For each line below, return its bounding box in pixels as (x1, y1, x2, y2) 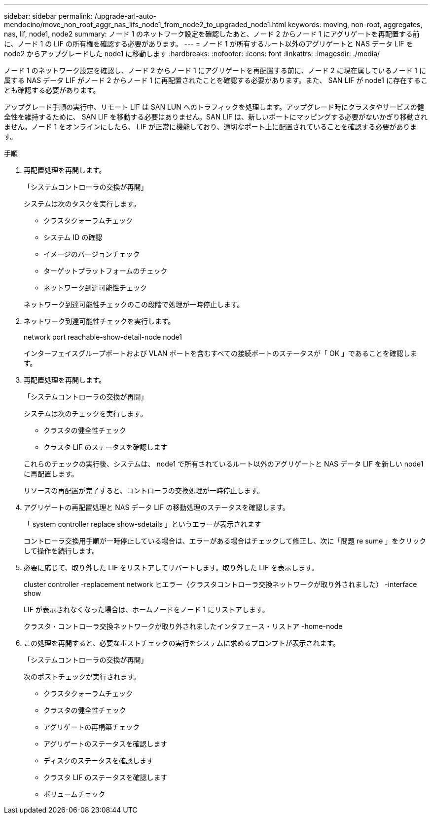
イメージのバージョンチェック (43, 250, 140, 258)
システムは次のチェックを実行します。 (24, 409, 147, 418)
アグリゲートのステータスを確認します (43, 740, 168, 748)
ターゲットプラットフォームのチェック (43, 267, 168, 275)
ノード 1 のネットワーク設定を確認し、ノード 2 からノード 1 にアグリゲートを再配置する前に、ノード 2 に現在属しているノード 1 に (4, 66, 426, 75)
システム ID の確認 (43, 233, 103, 241)
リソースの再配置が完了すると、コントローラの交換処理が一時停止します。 (24, 486, 264, 495)
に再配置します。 (24, 469, 78, 478)
